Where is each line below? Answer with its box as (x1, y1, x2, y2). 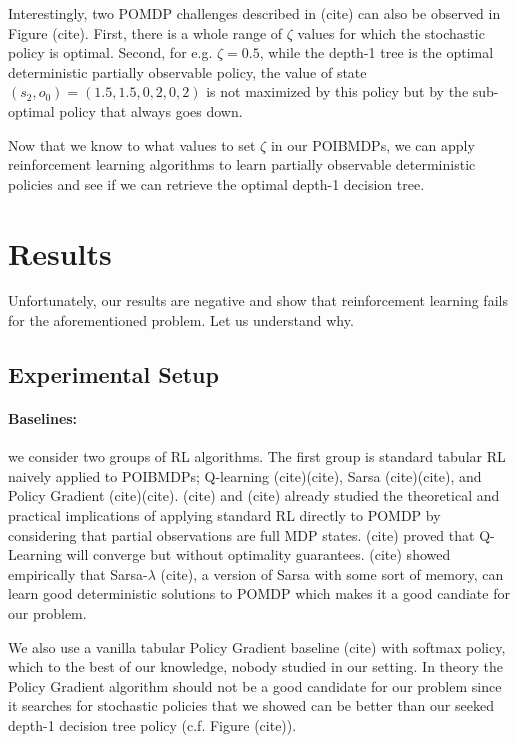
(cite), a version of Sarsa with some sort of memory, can (160, 563, 504, 584)
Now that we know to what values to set (8, 134, 256, 155)
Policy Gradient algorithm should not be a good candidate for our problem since (8, 675, 502, 696)
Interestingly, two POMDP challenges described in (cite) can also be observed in (8, 3, 501, 23)
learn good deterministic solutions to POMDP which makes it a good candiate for (8, 583, 510, 604)
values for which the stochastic (297, 22, 485, 43)
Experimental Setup (8, 359, 219, 390)
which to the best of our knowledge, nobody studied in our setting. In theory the (8, 656, 504, 677)
